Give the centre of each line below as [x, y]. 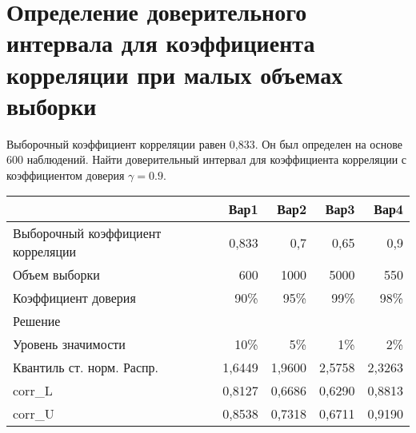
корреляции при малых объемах [175, 74]
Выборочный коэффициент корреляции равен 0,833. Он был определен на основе [205, 143]
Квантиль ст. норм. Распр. [86, 367]
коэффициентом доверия [66, 175]
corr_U [34, 414]
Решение [37, 321]
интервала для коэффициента [161, 43]
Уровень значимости [69, 344]
